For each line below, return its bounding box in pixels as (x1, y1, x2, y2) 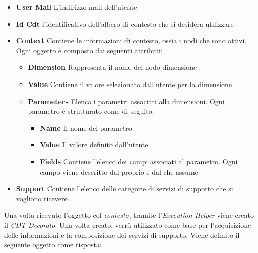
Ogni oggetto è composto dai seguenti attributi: (16, 45, 163, 55)
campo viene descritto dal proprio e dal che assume (40, 166, 198, 177)
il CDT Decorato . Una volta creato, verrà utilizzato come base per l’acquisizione (4, 219, 251, 230)
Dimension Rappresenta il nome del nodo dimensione (28, 62, 197, 72)
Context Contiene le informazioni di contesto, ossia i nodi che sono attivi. (16, 35, 247, 46)
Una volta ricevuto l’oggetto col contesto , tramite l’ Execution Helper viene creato (4, 210, 254, 220)
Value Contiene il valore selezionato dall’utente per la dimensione (28, 78, 232, 89)
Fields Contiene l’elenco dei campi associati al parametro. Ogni (40, 156, 238, 166)
